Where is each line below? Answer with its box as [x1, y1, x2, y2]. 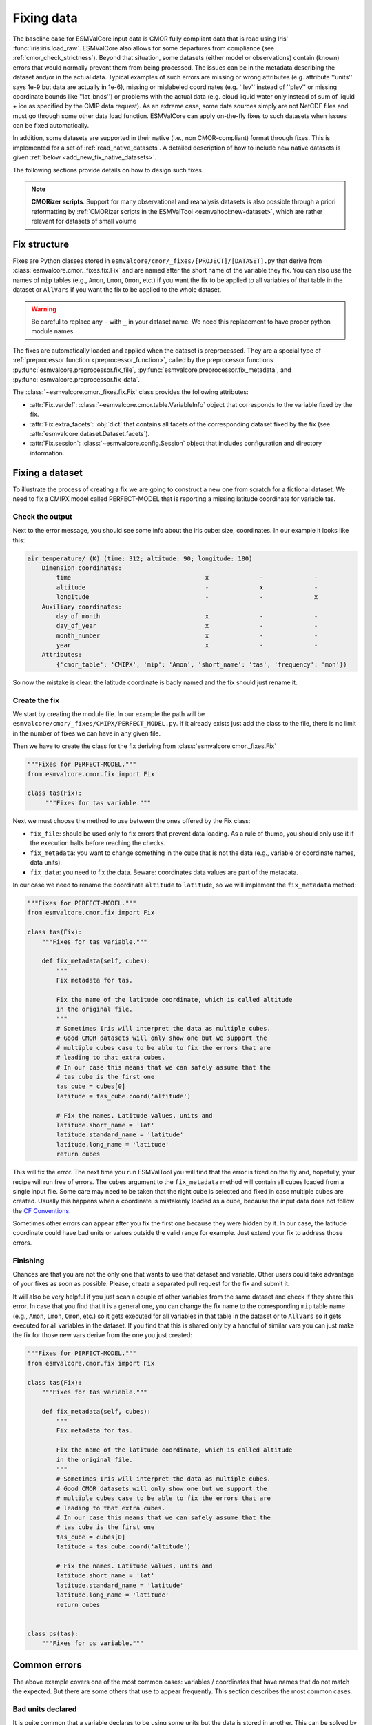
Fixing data [12, 10, 79, 26]
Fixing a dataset [12, 466, 83, 479]
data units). [30, 858, 62, 867]
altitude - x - [56, 583, 318, 591]
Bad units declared [12, 1704, 77, 1714]
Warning [31, 304, 56, 313]
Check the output [12, 511, 72, 521]
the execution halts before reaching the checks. [30, 839, 165, 847]
